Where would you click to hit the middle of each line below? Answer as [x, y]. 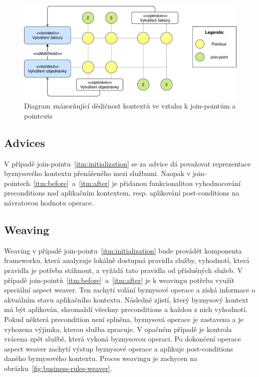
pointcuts [38, 115]
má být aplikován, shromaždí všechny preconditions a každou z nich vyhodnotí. [126, 309]
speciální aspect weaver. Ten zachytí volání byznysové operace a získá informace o [130, 290]
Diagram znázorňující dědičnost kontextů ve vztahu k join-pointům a [130, 106]
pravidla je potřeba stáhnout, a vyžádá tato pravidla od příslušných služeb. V [123, 270]
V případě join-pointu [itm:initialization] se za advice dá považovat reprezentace [127, 163]
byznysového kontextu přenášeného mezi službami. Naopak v [97, 173]
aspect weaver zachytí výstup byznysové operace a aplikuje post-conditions [119, 348]
